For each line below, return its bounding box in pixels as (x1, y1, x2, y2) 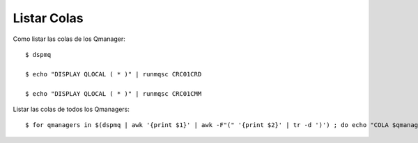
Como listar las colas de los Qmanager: (13, 35, 125, 43)
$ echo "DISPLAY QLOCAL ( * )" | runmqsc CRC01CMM (25, 90, 202, 97)
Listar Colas (13, 10, 84, 26)
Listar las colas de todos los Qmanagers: (13, 105, 130, 113)
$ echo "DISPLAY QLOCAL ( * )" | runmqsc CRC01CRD (25, 70, 202, 78)
